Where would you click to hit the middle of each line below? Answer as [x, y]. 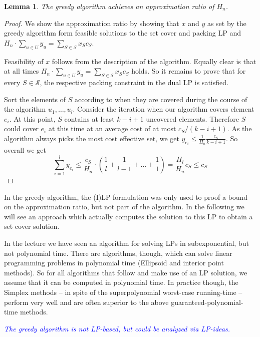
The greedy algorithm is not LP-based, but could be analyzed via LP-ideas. [117, 328]
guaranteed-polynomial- [207, 302]
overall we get [25, 150]
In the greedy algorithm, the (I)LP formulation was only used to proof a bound [126, 197]
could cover [21, 128]
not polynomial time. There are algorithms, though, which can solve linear [118, 253]
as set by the [227, 23]
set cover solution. [32, 226]
